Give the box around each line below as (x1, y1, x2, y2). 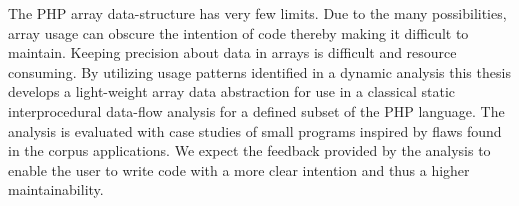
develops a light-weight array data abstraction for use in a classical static (8, 81, 456, 102)
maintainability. (8, 179, 104, 200)
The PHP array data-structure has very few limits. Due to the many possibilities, (8, 3, 507, 23)
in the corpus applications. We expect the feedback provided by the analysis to (8, 140, 491, 161)
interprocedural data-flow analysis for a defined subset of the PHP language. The (8, 100, 505, 121)
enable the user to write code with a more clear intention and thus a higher (8, 159, 470, 180)
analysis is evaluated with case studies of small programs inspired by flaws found (8, 120, 502, 141)
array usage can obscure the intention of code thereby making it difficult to (8, 22, 469, 43)
